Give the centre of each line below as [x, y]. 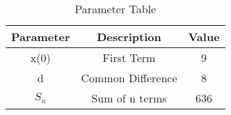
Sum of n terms [129, 98]
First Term [129, 58]
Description [129, 37]
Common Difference [129, 78]
